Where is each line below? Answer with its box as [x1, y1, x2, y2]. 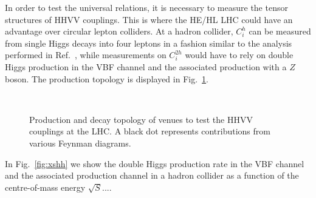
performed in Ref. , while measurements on [5, 48, 167, 61]
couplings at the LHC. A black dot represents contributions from [29, 125, 270, 137]
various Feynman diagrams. [29, 136, 131, 149]
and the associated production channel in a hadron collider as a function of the [5, 169, 299, 182]
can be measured [249, 25, 311, 38]
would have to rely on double [185, 48, 294, 61]
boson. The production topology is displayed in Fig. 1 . [5, 72, 208, 85]
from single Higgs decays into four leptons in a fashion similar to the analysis [5, 36, 292, 49]
